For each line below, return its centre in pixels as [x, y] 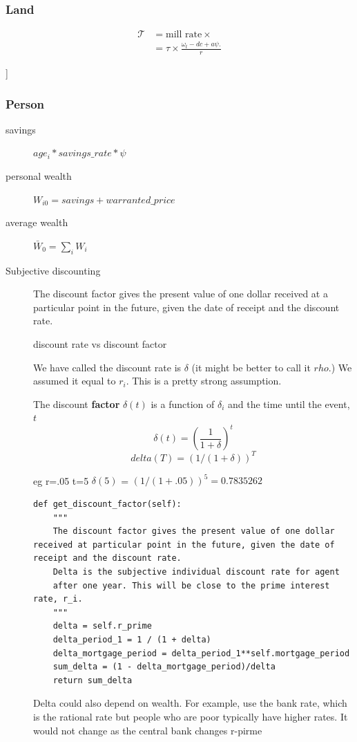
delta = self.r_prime [102, 626]
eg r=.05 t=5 [61, 480]
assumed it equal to [75, 381]
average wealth [37, 222]
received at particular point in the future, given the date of [184, 545]
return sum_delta [93, 680]
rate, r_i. [58, 599]
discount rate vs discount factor [100, 344]
